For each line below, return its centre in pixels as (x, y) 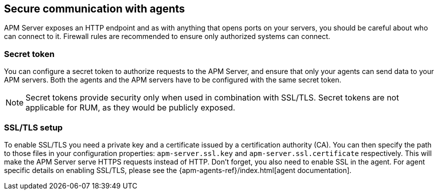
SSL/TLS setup (34, 127)
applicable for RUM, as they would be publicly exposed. (130, 108)
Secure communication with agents (95, 9)
